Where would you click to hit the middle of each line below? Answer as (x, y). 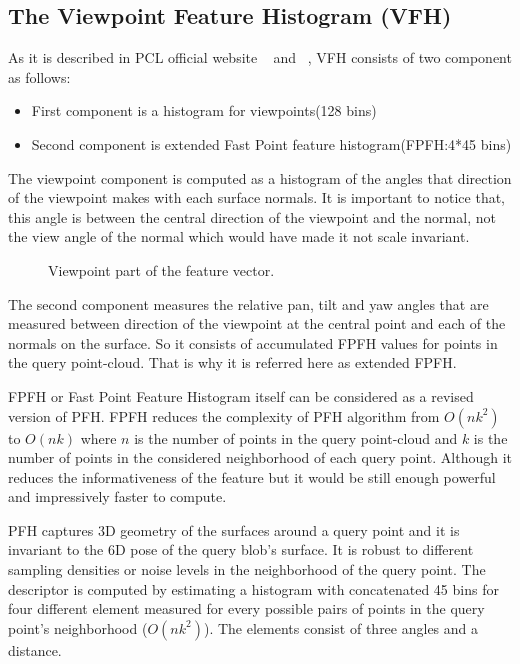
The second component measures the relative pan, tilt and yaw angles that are (248, 303)
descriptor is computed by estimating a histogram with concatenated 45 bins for (253, 588)
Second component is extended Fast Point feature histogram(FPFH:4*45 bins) (271, 143)
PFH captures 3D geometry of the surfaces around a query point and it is (234, 529)
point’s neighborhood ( (78, 627)
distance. (35, 649)
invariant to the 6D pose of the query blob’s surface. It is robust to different (241, 549)
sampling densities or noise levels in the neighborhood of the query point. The (247, 569)
